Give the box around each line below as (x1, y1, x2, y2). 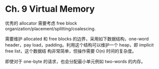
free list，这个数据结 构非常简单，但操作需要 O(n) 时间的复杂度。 (5, 48, 137, 54)
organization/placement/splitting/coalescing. (5, 25, 96, 31)
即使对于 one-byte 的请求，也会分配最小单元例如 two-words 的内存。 (5, 58, 146, 64)
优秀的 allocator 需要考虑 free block (5, 20, 77, 26)
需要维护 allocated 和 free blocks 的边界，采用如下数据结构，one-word (5, 36, 149, 42)
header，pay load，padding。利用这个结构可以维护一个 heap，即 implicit (5, 42, 154, 47)
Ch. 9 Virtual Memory (5, 3, 95, 15)
